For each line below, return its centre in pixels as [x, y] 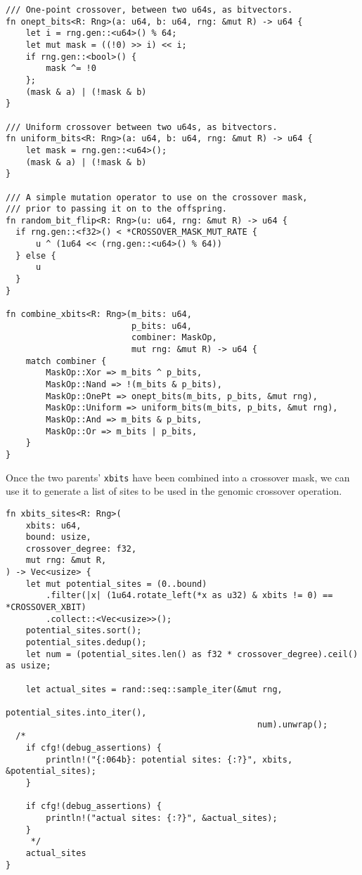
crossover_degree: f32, [81, 549]
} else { [36, 255]
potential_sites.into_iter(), [76, 713]
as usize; [28, 666]
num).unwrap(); [292, 724]
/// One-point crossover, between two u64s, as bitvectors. [149, 10]
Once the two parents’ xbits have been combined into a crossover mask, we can [178, 477]
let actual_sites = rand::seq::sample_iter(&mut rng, [154, 689]
